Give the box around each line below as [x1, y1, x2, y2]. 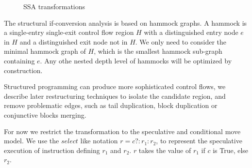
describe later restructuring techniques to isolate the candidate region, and [4, 91, 226, 101]
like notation [80, 136, 118, 146]
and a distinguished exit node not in [19, 36, 128, 46]
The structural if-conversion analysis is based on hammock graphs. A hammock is [4, 17, 247, 28]
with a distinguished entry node [144, 27, 238, 37]
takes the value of [138, 145, 191, 155]
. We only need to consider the [135, 36, 226, 46]
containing [4, 55, 35, 65]
